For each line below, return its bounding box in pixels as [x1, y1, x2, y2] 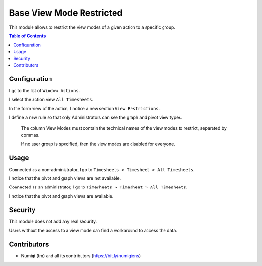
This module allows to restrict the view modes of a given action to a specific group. [9, 24, 176, 30]
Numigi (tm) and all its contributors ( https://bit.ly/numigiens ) [21, 253, 141, 259]
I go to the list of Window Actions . [9, 88, 80, 94]
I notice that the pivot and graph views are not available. [9, 175, 121, 181]
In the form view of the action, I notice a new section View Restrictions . [9, 106, 160, 111]
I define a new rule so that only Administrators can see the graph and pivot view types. [9, 114, 182, 120]
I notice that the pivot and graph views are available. [9, 193, 114, 199]
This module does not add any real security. [9, 219, 97, 224]
